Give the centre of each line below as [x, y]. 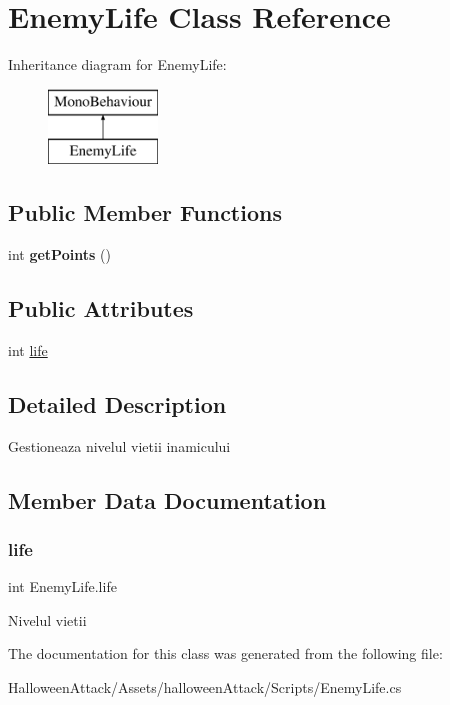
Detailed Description [117, 403]
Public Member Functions [145, 212]
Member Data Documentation [167, 499]
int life [28, 349]
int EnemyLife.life [62, 586]
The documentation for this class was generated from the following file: [225, 653]
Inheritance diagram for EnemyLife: [117, 64]
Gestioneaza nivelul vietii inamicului [119, 445]
